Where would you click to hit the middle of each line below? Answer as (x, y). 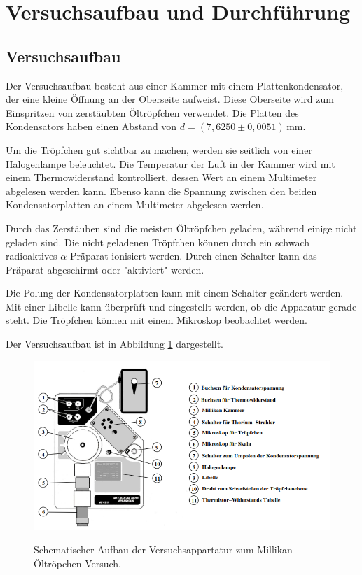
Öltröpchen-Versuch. (78, 563)
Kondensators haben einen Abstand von (91, 126)
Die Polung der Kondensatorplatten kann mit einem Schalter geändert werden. (175, 293)
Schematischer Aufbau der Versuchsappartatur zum (144, 549)
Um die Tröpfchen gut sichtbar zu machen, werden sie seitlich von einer (159, 149)
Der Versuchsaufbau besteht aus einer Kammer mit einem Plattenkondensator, (175, 85)
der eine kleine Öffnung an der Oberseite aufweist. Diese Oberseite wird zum (170, 99)
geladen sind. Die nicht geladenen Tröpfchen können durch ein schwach (158, 242)
